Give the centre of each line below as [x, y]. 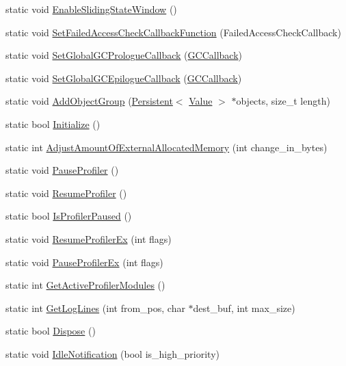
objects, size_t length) [283, 101]
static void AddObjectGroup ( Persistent [89, 101]
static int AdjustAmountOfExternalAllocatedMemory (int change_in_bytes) [167, 147]
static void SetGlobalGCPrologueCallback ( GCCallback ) [124, 55]
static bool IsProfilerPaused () [69, 216]
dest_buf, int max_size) [244, 308]
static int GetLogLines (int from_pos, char [95, 308]
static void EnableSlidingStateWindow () [91, 9]
